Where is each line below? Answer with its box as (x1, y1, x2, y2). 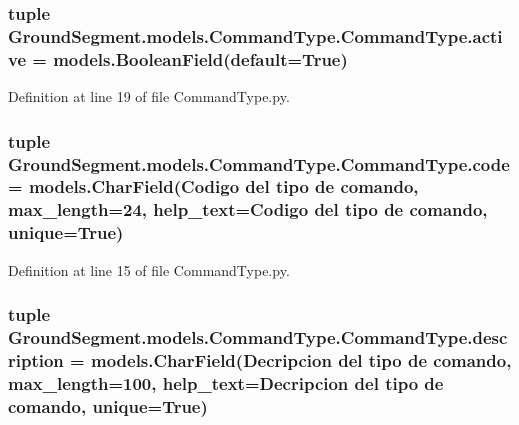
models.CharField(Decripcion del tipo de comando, (90, 347, 512, 372)
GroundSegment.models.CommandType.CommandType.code (8, 151, 510, 176)
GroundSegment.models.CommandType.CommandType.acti (8, 23, 503, 48)
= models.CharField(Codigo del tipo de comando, (8, 174, 419, 199)
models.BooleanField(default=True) (53, 46, 348, 71)
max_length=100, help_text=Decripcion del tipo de (8, 370, 444, 395)
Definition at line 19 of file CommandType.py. (8, 86, 290, 107)
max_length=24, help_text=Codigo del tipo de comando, (8, 197, 488, 222)
